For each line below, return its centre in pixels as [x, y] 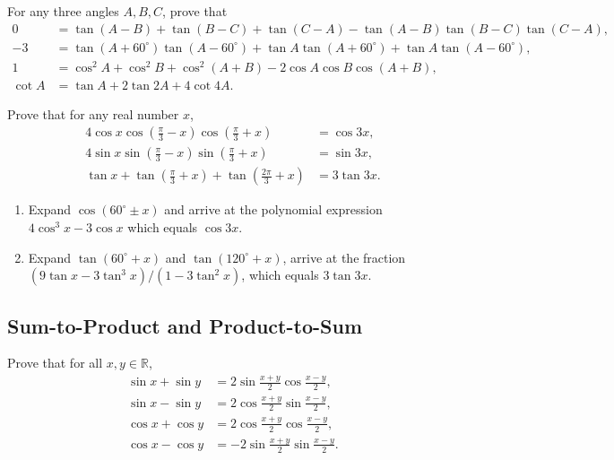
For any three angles [63, 11]
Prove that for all [55, 363]
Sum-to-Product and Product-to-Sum [185, 325]
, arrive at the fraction [344, 257]
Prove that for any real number [93, 113]
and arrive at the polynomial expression [273, 209]
